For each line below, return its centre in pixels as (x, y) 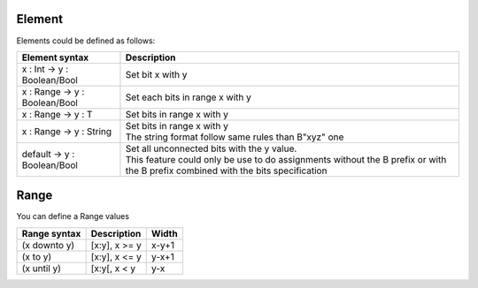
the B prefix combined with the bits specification (226, 171)
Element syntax (55, 57)
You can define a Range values (73, 216)
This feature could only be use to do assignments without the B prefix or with (286, 159)
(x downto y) (48, 245)
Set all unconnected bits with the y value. (211, 148)
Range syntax (51, 233)
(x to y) (37, 256)
